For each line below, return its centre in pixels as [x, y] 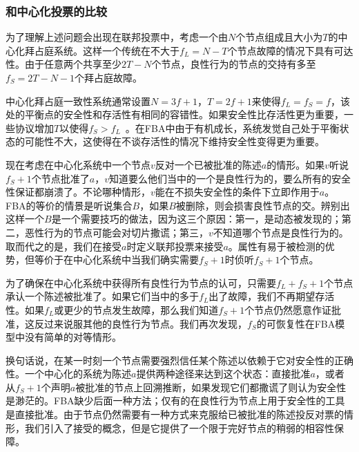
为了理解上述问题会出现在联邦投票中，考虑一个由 [117, 37]
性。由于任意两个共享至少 [64, 64]
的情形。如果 [296, 164]
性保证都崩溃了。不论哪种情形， [78, 192]
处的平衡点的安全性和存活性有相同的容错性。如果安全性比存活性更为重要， [175, 114]
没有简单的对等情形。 [73, 337]
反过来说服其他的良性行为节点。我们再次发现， [140, 323]
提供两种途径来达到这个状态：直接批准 [223, 374]
